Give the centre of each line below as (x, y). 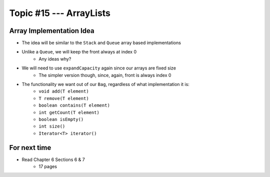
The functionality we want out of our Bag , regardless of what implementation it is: (105, 84)
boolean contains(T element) (74, 105)
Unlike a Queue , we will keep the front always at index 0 (79, 52)
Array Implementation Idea (52, 31)
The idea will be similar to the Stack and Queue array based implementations (101, 43)
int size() (52, 126)
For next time (30, 147)
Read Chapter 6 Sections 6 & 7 (53, 159)
